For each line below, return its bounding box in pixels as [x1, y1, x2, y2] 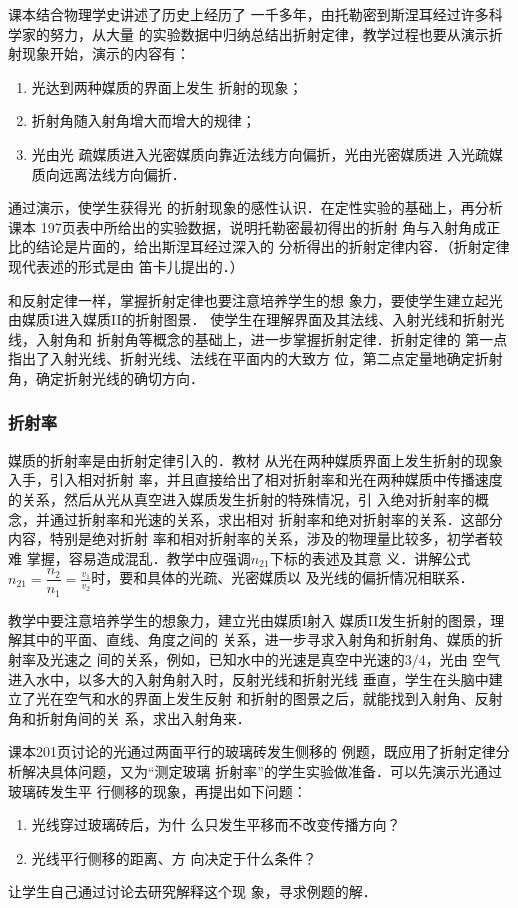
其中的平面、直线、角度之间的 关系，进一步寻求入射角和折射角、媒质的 [21, 629, 489, 650]
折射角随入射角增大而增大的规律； [31, 110, 256, 131]
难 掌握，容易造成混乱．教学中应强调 [8, 547, 251, 568]
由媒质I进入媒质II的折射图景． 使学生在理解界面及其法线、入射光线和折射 [8, 309, 491, 330]
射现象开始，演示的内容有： [8, 43, 190, 64]
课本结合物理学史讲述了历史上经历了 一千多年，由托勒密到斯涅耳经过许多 [8, 4, 489, 24]
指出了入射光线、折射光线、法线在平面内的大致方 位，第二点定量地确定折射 [8, 348, 503, 369]
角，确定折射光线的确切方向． [8, 367, 204, 388]
